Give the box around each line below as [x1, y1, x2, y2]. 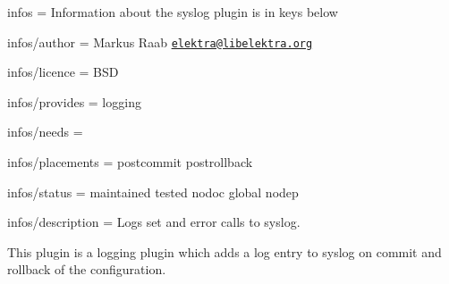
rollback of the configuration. [7, 260, 166, 279]
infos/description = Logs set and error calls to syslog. [7, 213, 301, 231]
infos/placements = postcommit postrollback [7, 153, 253, 171]
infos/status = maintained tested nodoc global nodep [7, 182, 299, 201]
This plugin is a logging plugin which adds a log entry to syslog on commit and [7, 242, 442, 261]
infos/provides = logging [7, 92, 141, 111]
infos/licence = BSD [7, 63, 119, 81]
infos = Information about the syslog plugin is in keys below [7, 3, 338, 21]
